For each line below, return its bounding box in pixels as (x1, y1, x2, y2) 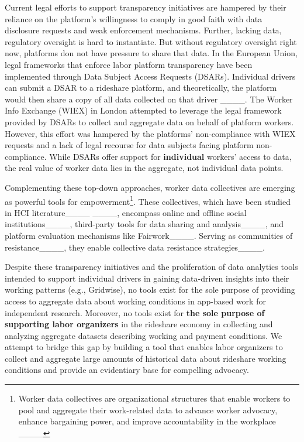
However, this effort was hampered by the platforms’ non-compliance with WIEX (5, 127, 296, 139)
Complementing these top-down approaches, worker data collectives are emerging (5, 181, 295, 193)
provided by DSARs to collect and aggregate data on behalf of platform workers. (5, 115, 294, 128)
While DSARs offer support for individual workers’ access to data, (49, 150, 292, 162)
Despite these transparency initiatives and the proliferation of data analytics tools (5, 261, 298, 273)
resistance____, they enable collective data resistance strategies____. (5, 241, 265, 253)
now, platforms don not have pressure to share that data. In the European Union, (5, 47, 298, 59)
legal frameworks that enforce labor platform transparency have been (5, 58, 253, 70)
